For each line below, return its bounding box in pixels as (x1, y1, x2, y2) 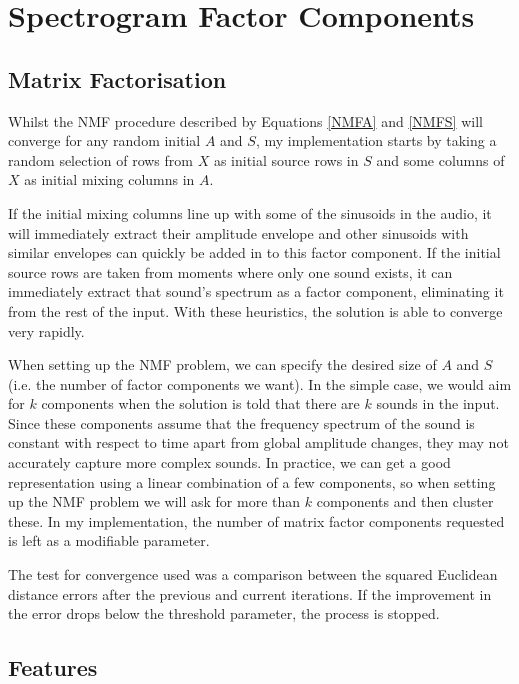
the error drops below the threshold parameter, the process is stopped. (8, 603, 440, 624)
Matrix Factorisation (8, 63, 227, 94)
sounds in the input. (376, 393, 500, 414)
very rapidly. (8, 320, 85, 341)
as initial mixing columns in (24, 169, 195, 190)
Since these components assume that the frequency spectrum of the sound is (8, 412, 475, 433)
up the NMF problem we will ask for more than (8, 491, 301, 512)
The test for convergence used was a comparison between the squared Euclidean (8, 564, 498, 585)
